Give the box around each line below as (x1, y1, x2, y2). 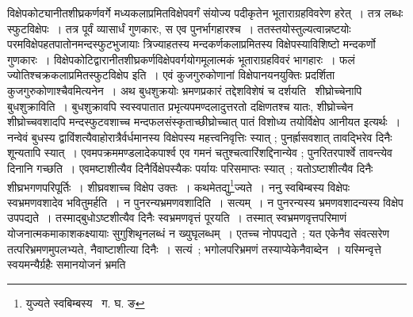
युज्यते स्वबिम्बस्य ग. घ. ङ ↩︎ (25, 294, 145, 311)
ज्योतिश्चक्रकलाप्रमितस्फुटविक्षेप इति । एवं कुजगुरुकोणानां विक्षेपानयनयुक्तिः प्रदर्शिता (7, 67, 335, 83)
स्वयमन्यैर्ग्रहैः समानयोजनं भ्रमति (7, 256, 126, 273)
